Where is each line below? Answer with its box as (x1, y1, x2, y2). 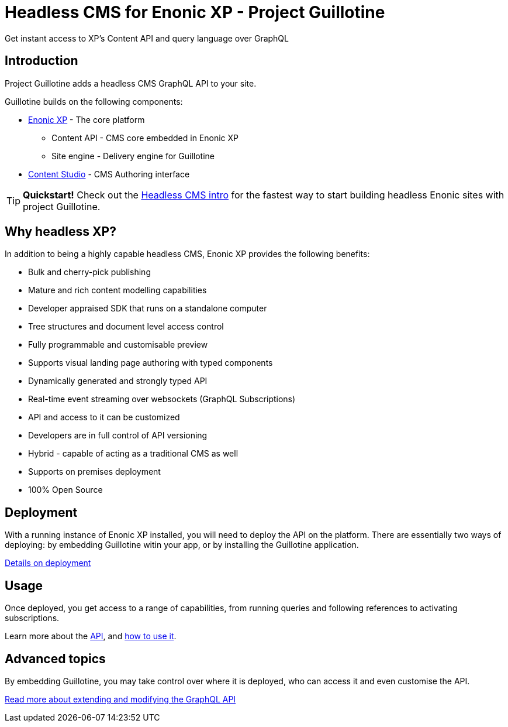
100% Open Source (28, 485, 103, 495)
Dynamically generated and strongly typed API (28, 376, 208, 386)
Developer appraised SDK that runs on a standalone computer (28, 303, 267, 314)
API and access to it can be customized (28, 412, 180, 423)
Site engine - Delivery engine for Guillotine (51, 150, 215, 161)
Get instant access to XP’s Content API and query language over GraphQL (5, 33, 289, 43)
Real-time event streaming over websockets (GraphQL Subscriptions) (28, 394, 296, 404)
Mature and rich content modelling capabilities (28, 285, 207, 296)
